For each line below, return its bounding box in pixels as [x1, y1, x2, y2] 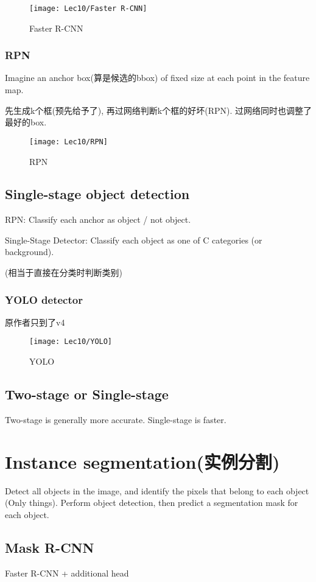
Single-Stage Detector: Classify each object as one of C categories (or [5, 233, 262, 246]
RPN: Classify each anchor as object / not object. [5, 213, 191, 226]
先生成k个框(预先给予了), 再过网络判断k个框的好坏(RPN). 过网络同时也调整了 [5, 103, 312, 116]
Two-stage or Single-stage [5, 385, 169, 404]
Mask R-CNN [5, 538, 94, 556]
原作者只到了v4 [5, 315, 65, 328]
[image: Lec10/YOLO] [29, 337, 113, 346]
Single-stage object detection [5, 184, 190, 203]
